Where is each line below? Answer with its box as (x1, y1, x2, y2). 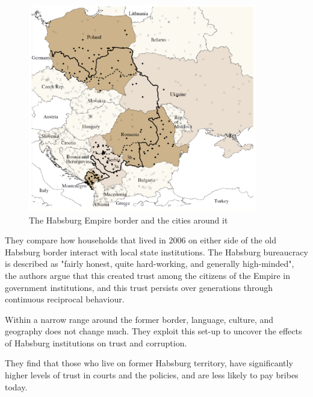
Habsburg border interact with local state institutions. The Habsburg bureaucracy (5, 245, 308, 258)
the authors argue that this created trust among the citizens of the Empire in (5, 269, 290, 281)
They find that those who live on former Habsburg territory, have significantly (5, 357, 293, 369)
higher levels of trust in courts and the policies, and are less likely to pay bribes (5, 369, 299, 381)
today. (5, 380, 28, 393)
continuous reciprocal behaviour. (5, 293, 125, 305)
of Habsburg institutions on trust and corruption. (5, 336, 187, 349)
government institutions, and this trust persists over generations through (5, 281, 273, 293)
